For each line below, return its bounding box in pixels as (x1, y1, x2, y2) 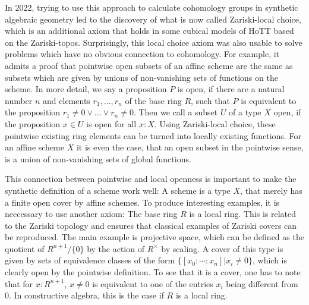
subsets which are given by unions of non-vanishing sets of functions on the (5, 71, 278, 83)
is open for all (86, 117, 137, 130)
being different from (226, 277, 298, 290)
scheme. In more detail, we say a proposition (5, 83, 167, 95)
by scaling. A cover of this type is (161, 242, 283, 254)
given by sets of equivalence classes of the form (5, 254, 175, 266)
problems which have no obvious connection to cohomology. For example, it (5, 48, 280, 60)
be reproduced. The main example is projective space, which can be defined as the (5, 231, 304, 243)
